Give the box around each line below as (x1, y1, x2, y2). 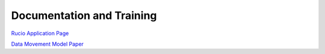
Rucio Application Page (11, 30, 69, 37)
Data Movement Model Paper (11, 40, 84, 47)
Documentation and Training (11, 9, 157, 22)
